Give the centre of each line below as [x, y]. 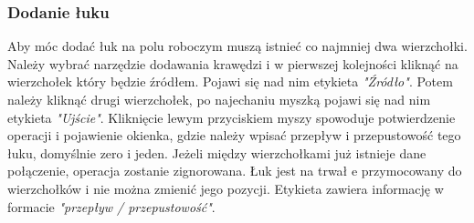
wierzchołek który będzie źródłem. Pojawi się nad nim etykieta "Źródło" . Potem [230, 81]
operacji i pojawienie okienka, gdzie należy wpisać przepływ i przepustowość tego [234, 135]
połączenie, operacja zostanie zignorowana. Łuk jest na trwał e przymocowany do [235, 171]
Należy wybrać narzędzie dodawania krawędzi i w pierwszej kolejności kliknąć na [233, 63]
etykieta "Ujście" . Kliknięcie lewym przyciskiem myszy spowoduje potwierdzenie [232, 117]
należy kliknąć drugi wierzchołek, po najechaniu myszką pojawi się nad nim [219, 99]
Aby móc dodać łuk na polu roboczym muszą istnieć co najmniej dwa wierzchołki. [237, 46]
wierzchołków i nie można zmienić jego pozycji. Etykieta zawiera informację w [226, 188]
